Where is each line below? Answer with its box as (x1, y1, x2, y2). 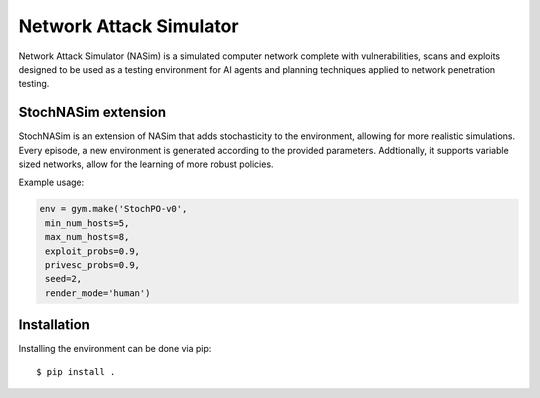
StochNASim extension (18, 104, 167, 121)
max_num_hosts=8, (45, 231, 130, 243)
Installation (18, 316, 90, 334)
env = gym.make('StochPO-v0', (39, 203, 188, 215)
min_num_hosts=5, (45, 217, 130, 229)
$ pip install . (36, 366, 116, 377)
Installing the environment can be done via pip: (18, 343, 212, 355)
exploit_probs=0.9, (45, 245, 140, 257)
